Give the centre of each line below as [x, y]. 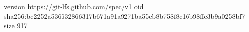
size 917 [16, 25]
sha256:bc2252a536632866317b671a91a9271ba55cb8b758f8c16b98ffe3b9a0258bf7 [124, 16]
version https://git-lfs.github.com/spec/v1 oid [74, 6]
